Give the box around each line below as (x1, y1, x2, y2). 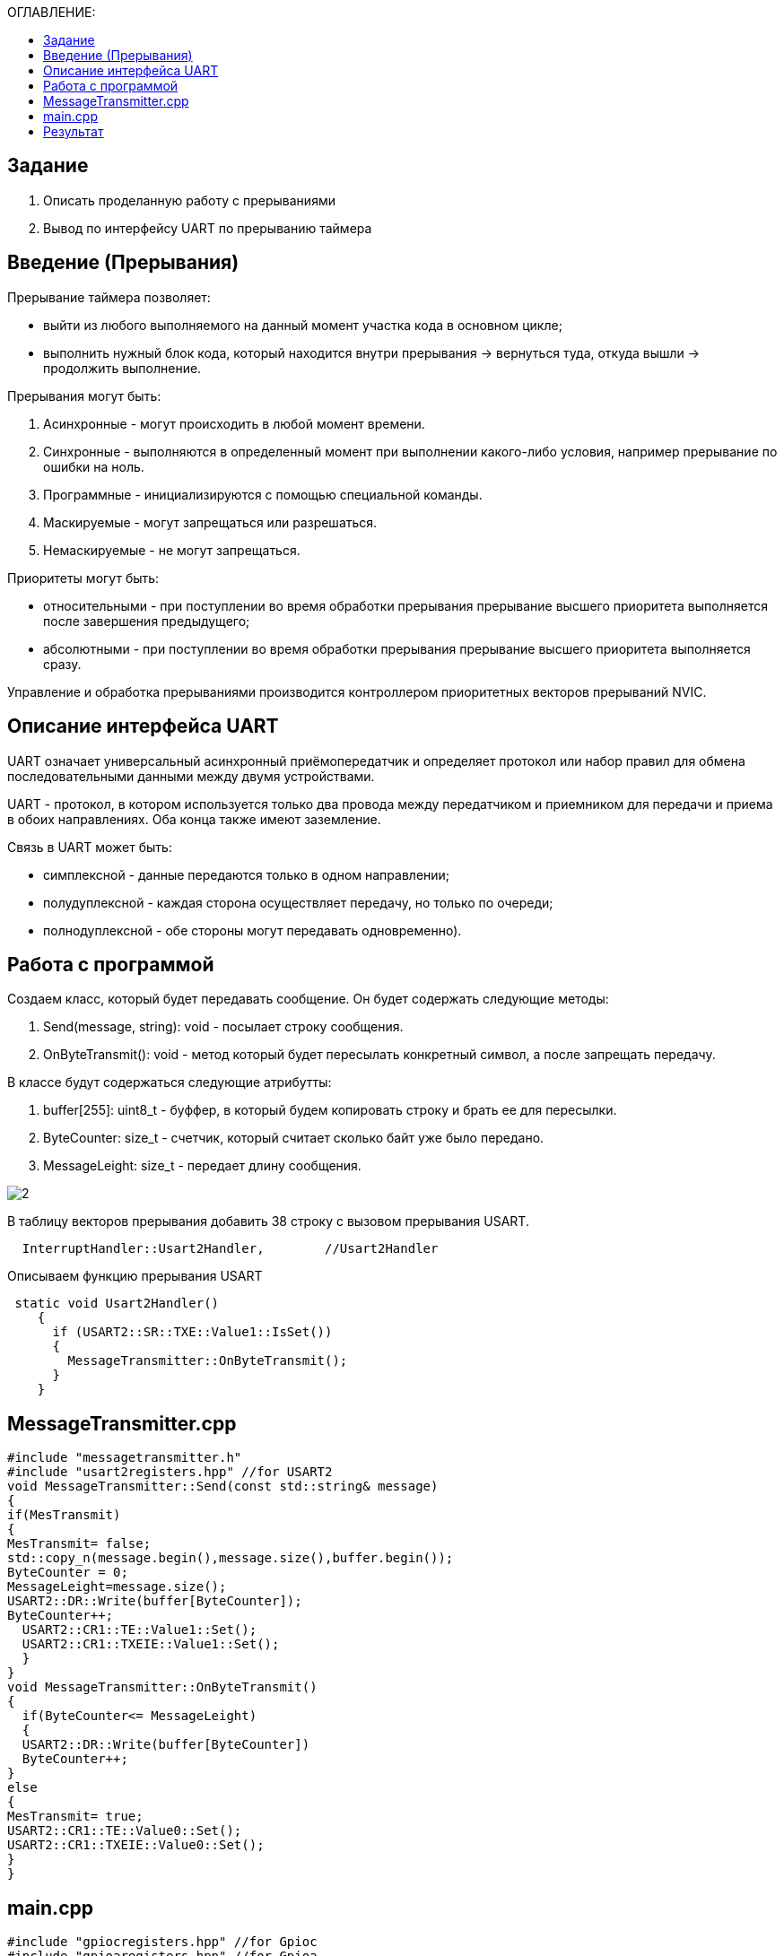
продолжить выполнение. (43, 360, 202, 376)
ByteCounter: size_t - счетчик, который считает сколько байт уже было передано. (43, 1130, 544, 1146)
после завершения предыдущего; (43, 613, 250, 629)
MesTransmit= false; (7, 1536, 152, 1552)
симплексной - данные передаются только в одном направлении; (43, 866, 450, 882)
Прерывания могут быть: (7, 387, 161, 404)
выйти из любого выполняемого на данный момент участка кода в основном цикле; (43, 317, 562, 333)
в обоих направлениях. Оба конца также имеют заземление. (7, 811, 381, 827)
